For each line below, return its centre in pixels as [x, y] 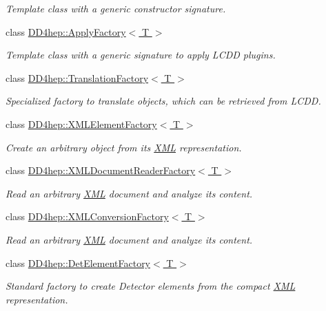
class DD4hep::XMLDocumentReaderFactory [101, 170]
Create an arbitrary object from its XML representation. [124, 147]
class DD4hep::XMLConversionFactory [87, 216]
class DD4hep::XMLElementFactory [81, 124]
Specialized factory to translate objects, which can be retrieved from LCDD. [163, 101]
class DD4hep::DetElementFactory [78, 262]
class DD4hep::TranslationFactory [77, 77]
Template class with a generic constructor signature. [116, 8]
